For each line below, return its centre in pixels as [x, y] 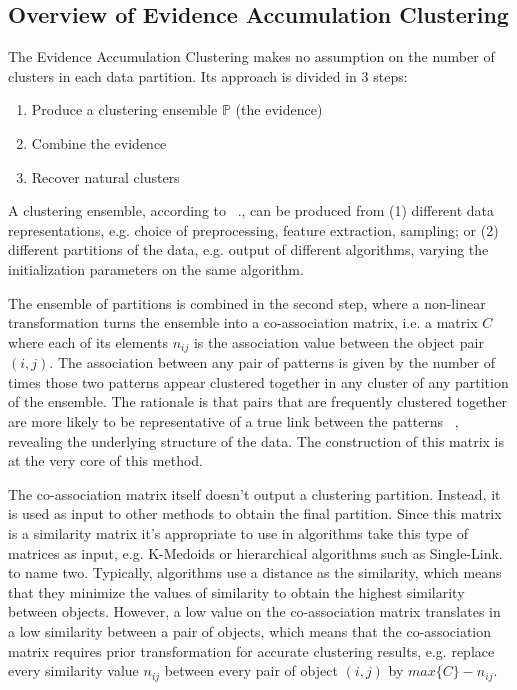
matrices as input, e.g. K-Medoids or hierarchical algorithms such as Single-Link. [255, 552]
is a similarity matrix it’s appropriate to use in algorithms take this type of [238, 532]
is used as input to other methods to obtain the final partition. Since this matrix [255, 513]
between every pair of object [251, 670]
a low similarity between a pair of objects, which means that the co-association [250, 630]
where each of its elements [88, 341]
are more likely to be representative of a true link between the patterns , [233, 420]
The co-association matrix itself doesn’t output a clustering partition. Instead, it [254, 493]
